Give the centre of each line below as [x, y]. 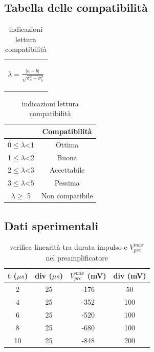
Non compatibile [67, 196]
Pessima [67, 183]
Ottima [67, 144]
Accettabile [67, 170]
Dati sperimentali [51, 225]
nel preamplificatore [77, 257]
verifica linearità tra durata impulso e [68, 247]
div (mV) [130, 275]
